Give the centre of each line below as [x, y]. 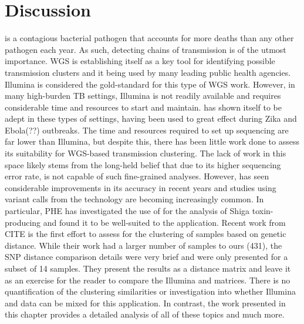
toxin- [263, 211]
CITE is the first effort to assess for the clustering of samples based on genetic [146, 234]
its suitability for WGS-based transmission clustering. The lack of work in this [146, 153]
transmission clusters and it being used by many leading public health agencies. [148, 72]
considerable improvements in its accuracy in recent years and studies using [141, 187]
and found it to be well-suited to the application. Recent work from [164, 222]
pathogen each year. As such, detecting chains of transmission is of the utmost [146, 49]
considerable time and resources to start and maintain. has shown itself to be [143, 107]
